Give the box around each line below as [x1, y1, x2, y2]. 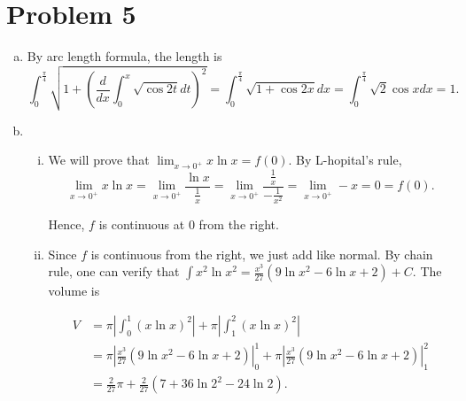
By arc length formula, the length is [27, 47, 222, 66]
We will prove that [48, 150, 150, 169]
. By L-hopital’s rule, [288, 150, 402, 169]
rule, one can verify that [48, 262, 180, 281]
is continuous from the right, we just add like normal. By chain [90, 244, 433, 263]
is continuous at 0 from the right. [98, 215, 279, 234]
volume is [48, 281, 100, 300]
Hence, [48, 215, 85, 234]
